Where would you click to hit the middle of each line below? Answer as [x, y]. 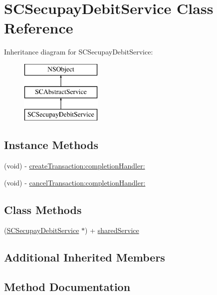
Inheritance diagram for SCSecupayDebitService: [79, 52]
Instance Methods [51, 145]
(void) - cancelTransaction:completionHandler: [75, 182]
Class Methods [43, 209]
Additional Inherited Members [85, 257]
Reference [39, 28]
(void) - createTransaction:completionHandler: [75, 166]
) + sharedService [112, 230]
